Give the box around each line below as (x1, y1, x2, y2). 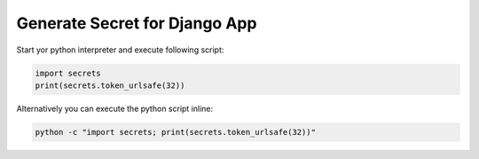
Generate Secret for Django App (16, 13, 257, 33)
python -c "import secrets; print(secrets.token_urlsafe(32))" (35, 127, 317, 137)
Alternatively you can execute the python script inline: (16, 103, 214, 114)
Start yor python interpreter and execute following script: (16, 44, 224, 55)
